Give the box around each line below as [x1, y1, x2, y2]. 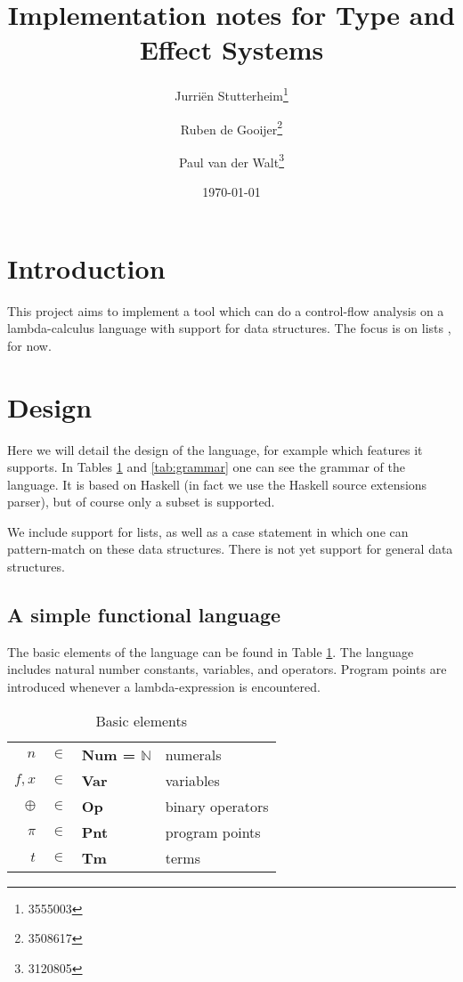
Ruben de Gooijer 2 [180, 117, 283, 138]
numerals [165, 743, 222, 765]
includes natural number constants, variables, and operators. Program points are [7, 660, 447, 678]
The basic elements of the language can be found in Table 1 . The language [7, 642, 414, 661]
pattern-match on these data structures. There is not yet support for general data [7, 540, 453, 558]
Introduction [7, 249, 166, 286]
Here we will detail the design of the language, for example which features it [7, 440, 423, 459]
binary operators [165, 795, 269, 816]
